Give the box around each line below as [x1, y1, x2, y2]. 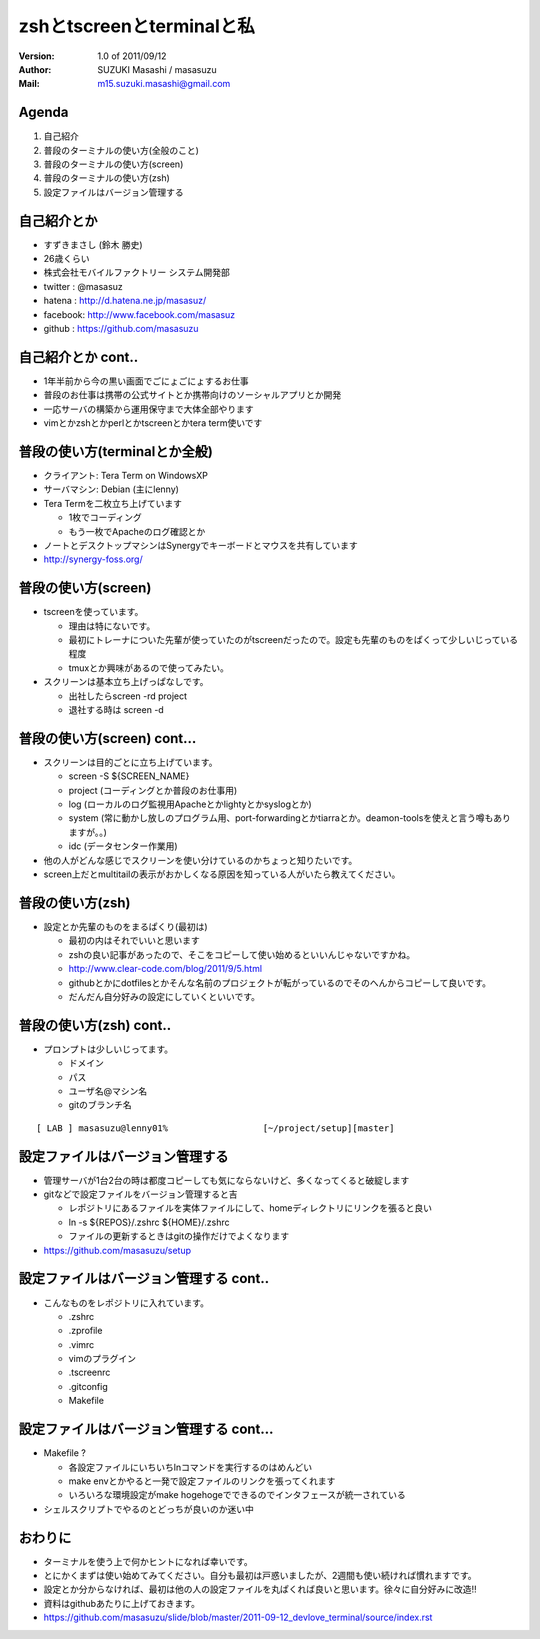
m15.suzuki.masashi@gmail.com [97, 78, 231, 90]
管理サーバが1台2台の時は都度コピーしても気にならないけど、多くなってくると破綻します [43, 1174, 410, 1186]
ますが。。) [68, 826, 107, 838]
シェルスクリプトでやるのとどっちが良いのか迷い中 [43, 1503, 254, 1515]
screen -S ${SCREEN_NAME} [68, 770, 190, 782]
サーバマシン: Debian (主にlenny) [43, 483, 180, 495]
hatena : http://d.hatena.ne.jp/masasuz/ [43, 295, 207, 307]
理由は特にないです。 [68, 620, 156, 632]
